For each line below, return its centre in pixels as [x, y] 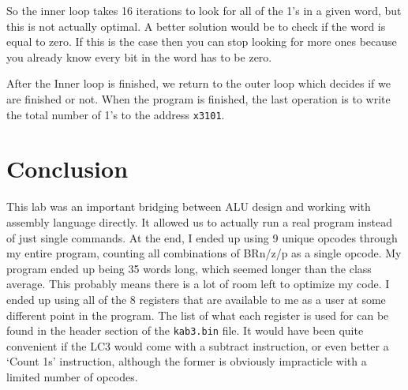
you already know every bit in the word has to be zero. [139, 56]
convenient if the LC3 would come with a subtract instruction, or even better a [198, 345]
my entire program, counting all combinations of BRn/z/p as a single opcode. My [204, 253]
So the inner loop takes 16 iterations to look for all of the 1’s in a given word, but [204, 10]
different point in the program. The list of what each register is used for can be [198, 315]
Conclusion [67, 169]
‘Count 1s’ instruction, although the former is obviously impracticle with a [187, 361]
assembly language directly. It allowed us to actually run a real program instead [199, 221]
